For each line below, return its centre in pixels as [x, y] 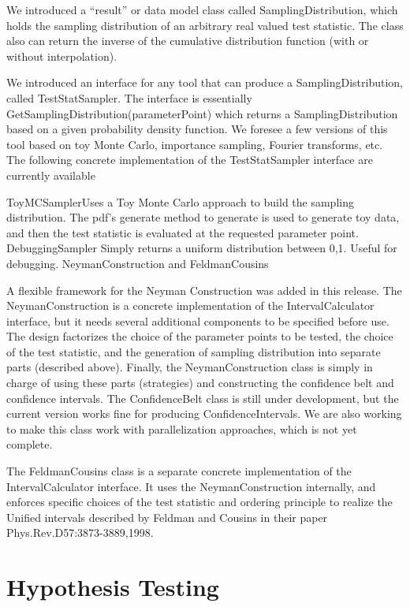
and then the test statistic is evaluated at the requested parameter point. [183, 232]
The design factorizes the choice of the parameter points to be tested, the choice [200, 336]
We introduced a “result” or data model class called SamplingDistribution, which [202, 9]
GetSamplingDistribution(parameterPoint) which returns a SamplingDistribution [202, 113]
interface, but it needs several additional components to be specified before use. [198, 320]
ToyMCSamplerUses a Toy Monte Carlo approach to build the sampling [180, 201]
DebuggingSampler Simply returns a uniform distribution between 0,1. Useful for [202, 248]
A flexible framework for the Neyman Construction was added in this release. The [204, 290]
